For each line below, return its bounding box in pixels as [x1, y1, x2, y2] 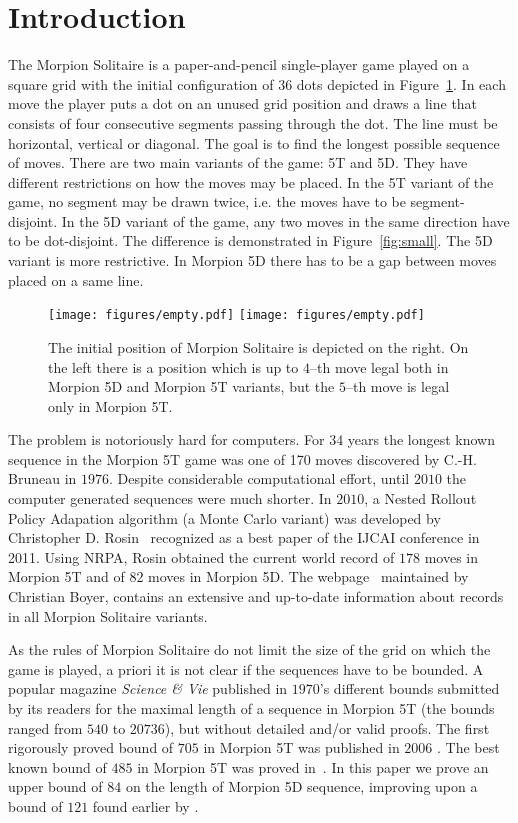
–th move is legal [345, 376, 450, 397]
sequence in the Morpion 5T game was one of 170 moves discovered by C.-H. [8, 448, 477, 469]
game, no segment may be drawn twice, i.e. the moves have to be [8, 191, 406, 212]
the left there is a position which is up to [48, 356, 299, 377]
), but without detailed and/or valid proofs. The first [164, 717, 490, 738]
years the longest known [347, 429, 495, 450]
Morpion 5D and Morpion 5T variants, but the [48, 376, 335, 397]
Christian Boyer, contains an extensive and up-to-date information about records [8, 586, 504, 607]
